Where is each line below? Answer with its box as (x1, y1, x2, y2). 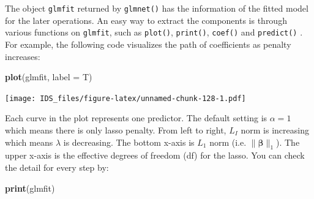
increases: (5, 50, 40, 62)
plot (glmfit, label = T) (5, 70, 92, 83)
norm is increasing (241, 123, 309, 136)
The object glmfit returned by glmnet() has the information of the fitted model (5, 2, 308, 14)
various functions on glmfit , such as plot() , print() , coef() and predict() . (5, 26, 303, 39)
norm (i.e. (209, 135, 247, 148)
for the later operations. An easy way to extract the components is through (5, 13, 287, 26)
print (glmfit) (5, 181, 55, 194)
